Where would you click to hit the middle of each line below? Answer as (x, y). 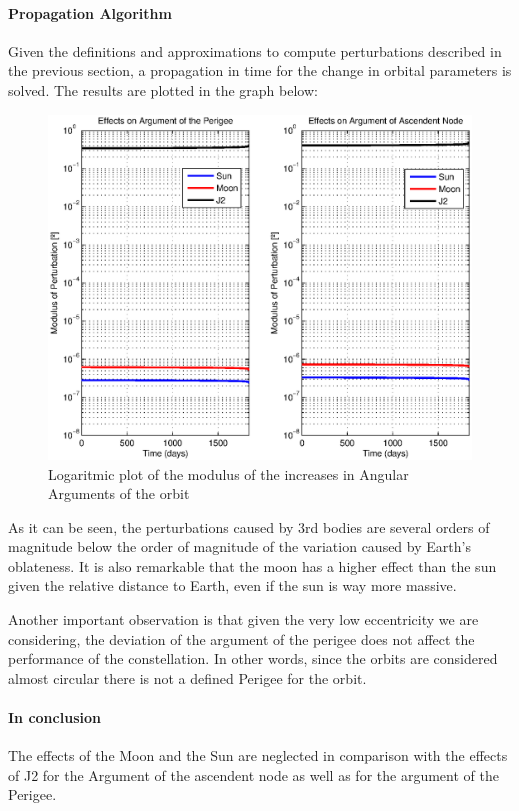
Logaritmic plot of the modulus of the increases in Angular (228, 473)
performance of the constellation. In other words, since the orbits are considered (253, 658)
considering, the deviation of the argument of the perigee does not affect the (241, 638)
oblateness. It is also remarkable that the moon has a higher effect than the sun (252, 565)
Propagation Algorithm (90, 12)
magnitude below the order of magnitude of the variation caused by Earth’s (239, 546)
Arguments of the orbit (119, 493)
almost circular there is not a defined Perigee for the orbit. (187, 677)
